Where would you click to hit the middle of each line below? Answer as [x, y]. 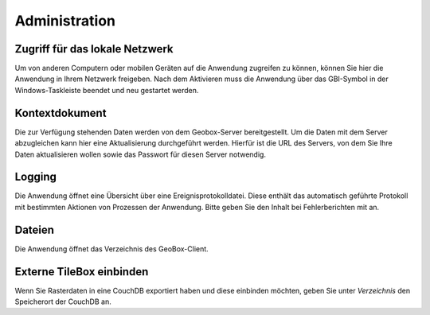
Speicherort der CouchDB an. [63, 301]
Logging [36, 177]
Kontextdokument [61, 113]
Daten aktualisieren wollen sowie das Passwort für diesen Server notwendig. [141, 154]
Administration [65, 21]
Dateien [35, 229]
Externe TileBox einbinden [82, 272]
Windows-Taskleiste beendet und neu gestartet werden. [107, 90]
